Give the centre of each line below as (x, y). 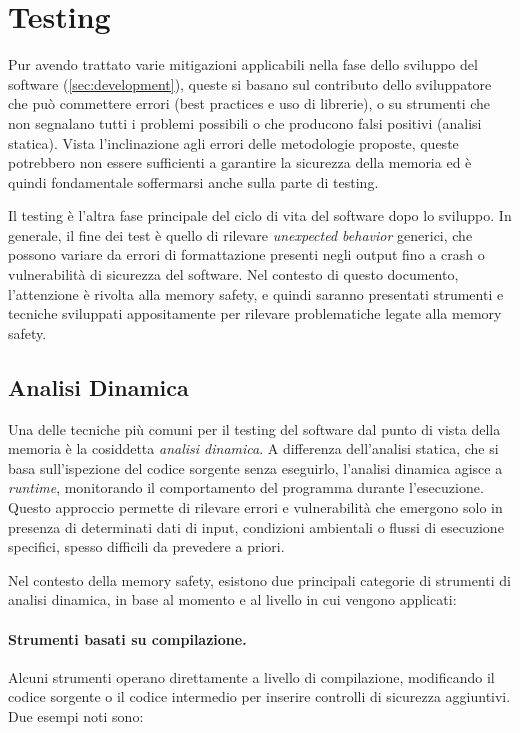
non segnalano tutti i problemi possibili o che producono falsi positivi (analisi (245, 122)
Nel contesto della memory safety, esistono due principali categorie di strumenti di (259, 579)
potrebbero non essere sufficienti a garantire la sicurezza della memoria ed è (240, 162)
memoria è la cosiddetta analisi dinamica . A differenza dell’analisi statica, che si (253, 448)
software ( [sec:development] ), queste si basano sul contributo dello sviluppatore (250, 83)
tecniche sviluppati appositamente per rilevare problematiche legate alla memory (255, 313)
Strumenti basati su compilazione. (127, 638)
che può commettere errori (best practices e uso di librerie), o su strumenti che (249, 103)
